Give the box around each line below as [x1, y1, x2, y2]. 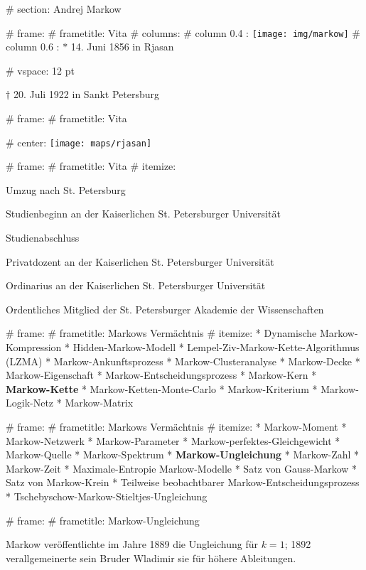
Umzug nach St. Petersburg [6, 182, 126, 197]
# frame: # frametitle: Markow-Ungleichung [6, 512, 200, 527]
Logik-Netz [6, 395, 54, 410]
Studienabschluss [6, 230, 80, 245]
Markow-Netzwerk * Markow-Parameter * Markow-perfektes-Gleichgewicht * [6, 433, 340, 448]
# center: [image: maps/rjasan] [6, 134, 152, 149]
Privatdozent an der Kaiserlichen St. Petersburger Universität [6, 254, 274, 269]
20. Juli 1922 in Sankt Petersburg [13, 87, 160, 102]
